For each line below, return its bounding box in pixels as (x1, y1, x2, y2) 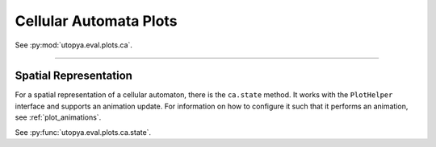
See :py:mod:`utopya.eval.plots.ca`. (15, 40, 133, 50)
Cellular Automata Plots (15, 12, 178, 30)
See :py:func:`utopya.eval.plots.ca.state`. (15, 127, 152, 137)
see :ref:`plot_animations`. (15, 112, 102, 122)
